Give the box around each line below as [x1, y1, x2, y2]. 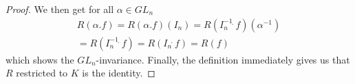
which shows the [6, 52, 74, 66]
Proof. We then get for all [6, 2, 114, 16]
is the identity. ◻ [82, 66, 155, 80]
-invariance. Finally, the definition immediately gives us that [96, 52, 350, 66]
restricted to [16, 66, 68, 80]
